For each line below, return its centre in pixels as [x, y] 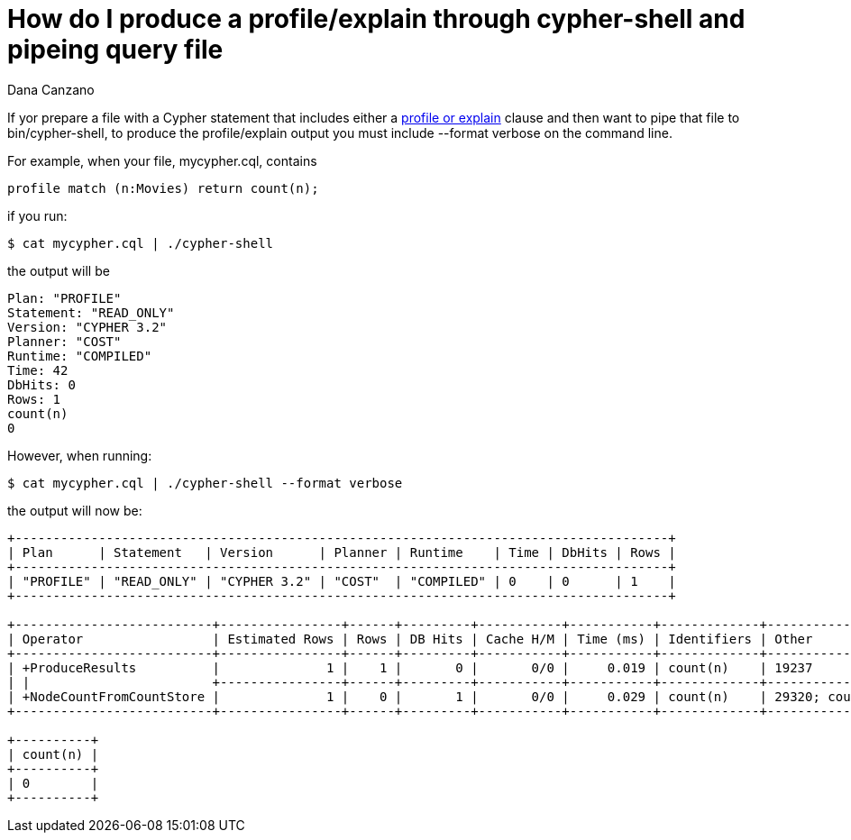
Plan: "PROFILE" [64, 298]
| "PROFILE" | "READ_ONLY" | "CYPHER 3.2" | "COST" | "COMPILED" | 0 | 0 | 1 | [342, 581]
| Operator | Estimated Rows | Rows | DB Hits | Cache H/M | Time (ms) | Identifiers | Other [410, 639]
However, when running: [80, 455]
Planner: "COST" [64, 341]
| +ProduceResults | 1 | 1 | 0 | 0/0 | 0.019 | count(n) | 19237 [410, 667]
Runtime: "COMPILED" [80, 356]
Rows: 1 [34, 399]
